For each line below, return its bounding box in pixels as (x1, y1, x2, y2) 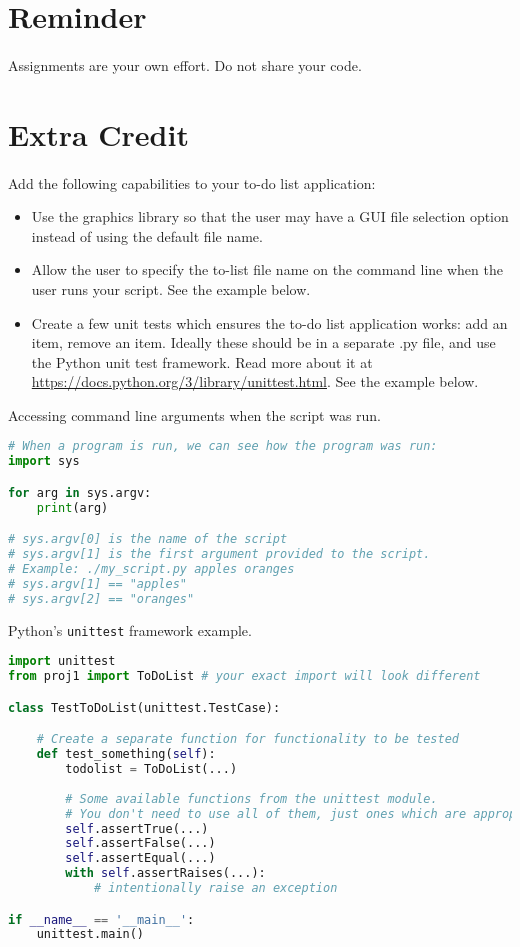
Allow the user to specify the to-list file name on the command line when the (31, 259, 503, 280)
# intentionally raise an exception (93, 881, 338, 895)
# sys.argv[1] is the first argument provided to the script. (8, 547, 431, 562)
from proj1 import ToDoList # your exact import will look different (8, 669, 481, 684)
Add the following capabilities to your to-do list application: (8, 172, 376, 193)
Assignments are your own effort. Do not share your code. (8, 54, 362, 75)
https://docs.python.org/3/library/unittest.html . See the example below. (31, 371, 479, 392)
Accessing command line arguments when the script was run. (8, 404, 382, 425)
